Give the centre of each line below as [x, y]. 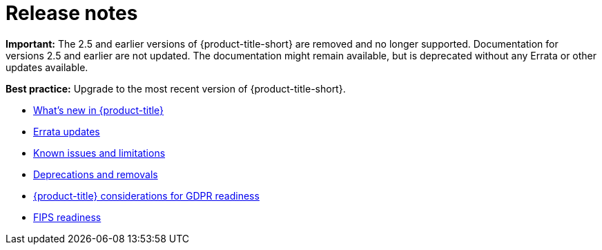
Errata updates [67, 131]
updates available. [47, 67]
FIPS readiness [67, 217]
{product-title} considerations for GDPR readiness [146, 195]
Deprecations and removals [96, 174]
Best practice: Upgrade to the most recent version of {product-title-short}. [176, 88]
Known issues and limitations [99, 153]
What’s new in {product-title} [99, 110]
